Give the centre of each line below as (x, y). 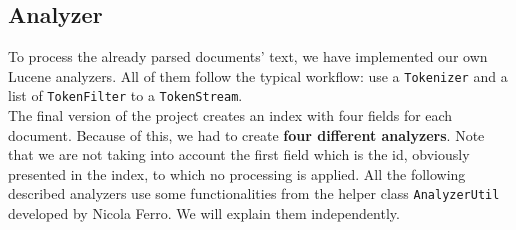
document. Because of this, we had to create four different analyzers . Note (246, 134)
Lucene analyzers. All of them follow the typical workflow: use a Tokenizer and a (258, 75)
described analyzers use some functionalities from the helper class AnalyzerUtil (254, 193)
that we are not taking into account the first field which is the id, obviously (239, 154)
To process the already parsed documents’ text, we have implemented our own (248, 56)
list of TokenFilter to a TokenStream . (125, 95)
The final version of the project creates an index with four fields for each (230, 115)
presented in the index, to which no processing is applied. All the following (237, 173)
